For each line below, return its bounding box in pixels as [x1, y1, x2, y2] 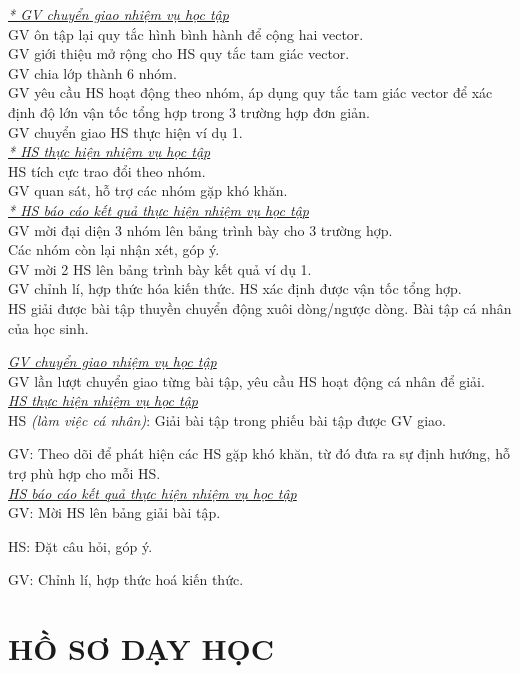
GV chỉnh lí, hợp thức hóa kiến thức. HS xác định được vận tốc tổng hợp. [8, 278, 462, 299]
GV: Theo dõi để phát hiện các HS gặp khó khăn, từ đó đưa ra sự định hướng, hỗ [8, 443, 510, 464]
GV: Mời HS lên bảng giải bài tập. [8, 502, 221, 523]
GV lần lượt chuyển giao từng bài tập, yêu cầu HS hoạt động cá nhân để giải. [8, 370, 485, 391]
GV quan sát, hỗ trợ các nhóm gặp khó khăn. [8, 180, 288, 201]
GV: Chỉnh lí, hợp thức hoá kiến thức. [8, 569, 244, 590]
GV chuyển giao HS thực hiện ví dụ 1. [8, 121, 243, 142]
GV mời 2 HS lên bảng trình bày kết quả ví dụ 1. [8, 258, 312, 279]
